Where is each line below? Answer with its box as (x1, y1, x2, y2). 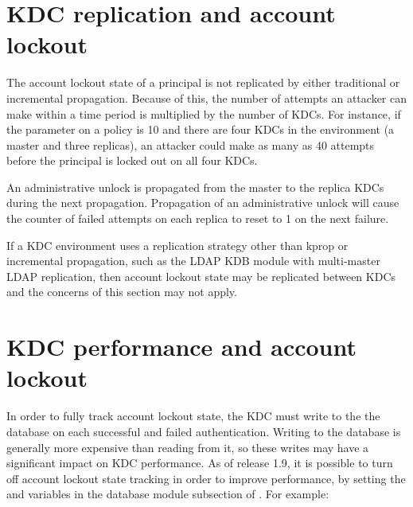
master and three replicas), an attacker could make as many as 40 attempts (6, 136, 375, 153)
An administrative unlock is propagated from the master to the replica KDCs (6, 178, 384, 195)
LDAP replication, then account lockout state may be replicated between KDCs (6, 267, 396, 284)
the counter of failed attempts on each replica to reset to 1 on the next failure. (6, 210, 389, 227)
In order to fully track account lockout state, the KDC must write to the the (6, 408, 380, 424)
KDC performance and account (6, 330, 357, 363)
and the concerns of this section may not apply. (6, 283, 237, 300)
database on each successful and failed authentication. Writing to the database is (6, 423, 401, 439)
